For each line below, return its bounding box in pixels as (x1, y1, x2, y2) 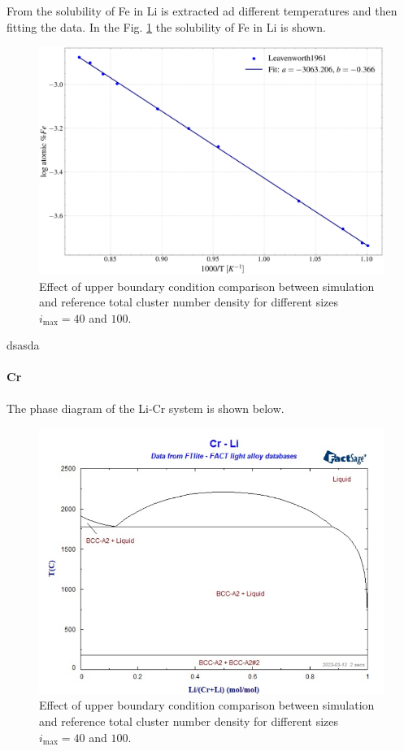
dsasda (7, 336, 40, 354)
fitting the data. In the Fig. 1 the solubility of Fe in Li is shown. (7, 18, 326, 35)
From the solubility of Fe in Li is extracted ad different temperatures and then (7, 2, 397, 19)
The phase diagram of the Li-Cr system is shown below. (7, 399, 285, 416)
